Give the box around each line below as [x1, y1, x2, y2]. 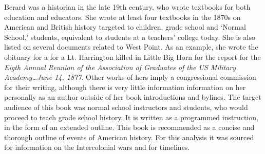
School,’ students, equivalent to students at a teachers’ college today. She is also [4, 31, 255, 42]
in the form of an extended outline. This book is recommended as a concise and [4, 122, 255, 133]
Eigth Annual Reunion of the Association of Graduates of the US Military [4, 61, 236, 72]
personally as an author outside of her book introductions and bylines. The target [4, 92, 261, 102]
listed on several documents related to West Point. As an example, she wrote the [4, 41, 258, 52]
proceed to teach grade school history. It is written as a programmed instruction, [4, 112, 258, 122]
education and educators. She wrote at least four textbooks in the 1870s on [4, 11, 241, 22]
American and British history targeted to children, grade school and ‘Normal [4, 21, 246, 32]
